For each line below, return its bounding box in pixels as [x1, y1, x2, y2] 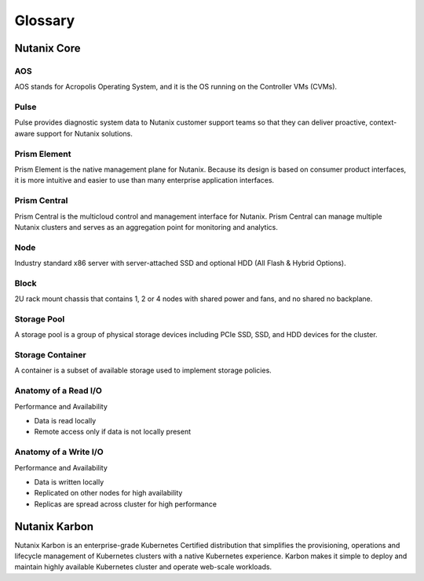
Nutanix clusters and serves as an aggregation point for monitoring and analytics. [14, 222, 278, 231]
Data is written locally [34, 477, 104, 486]
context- [369, 118, 397, 127]
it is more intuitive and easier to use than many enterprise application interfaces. [14, 176, 275, 185]
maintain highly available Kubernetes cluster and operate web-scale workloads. [14, 562, 272, 572]
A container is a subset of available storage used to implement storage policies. [14, 365, 272, 376]
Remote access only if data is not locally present [34, 427, 192, 437]
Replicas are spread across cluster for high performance [34, 499, 217, 509]
